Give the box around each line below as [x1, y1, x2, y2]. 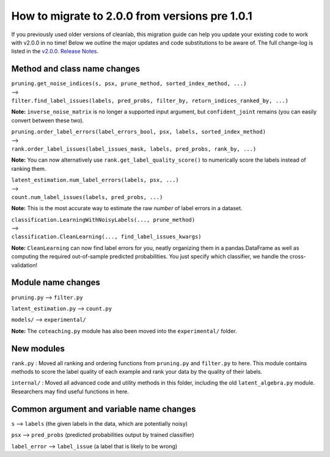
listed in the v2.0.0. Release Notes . [11, 48, 99, 55]
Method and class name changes [11, 64, 141, 74]
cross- [289, 253, 307, 260]
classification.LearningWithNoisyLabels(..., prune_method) [11, 216, 196, 223]
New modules [11, 343, 65, 353]
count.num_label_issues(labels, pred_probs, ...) [11, 194, 163, 200]
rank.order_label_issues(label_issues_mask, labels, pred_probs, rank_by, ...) [11, 145, 257, 153]
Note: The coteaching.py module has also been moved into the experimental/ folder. [11, 327, 237, 334]
